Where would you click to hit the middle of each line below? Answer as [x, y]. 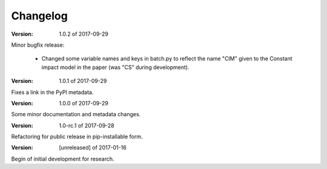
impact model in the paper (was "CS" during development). [115, 67]
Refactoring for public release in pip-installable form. [77, 137]
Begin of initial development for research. [63, 159]
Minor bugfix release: [38, 45]
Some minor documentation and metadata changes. [76, 114]
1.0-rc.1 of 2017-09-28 [87, 125]
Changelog [39, 16]
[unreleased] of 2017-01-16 [93, 148]
